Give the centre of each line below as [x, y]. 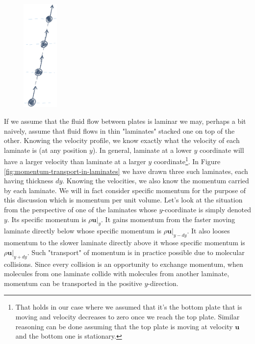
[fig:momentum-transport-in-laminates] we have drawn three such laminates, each [126, 171]
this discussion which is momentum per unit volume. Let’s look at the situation [123, 200]
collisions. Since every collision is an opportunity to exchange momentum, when [124, 264]
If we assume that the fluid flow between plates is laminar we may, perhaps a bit [125, 121]
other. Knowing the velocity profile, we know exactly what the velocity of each [122, 140]
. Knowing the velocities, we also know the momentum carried [156, 181]
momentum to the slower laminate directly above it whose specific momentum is [125, 243]
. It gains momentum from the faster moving [168, 219]
